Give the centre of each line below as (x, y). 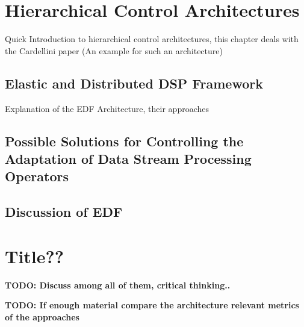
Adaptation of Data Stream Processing (128, 158)
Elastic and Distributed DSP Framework (134, 83)
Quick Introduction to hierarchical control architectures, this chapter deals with (152, 39)
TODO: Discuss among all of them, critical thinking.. (118, 285)
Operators (37, 176)
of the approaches (42, 316)
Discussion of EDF (64, 212)
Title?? (34, 256)
